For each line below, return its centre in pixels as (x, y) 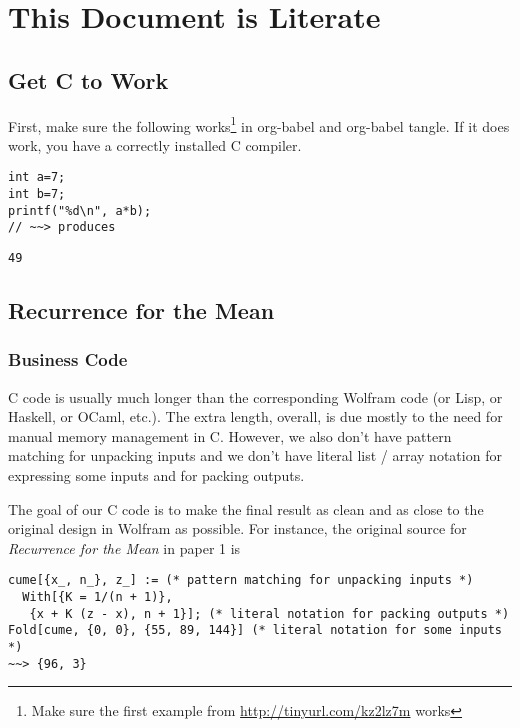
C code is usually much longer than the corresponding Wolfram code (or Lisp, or (255, 396)
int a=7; (37, 177)
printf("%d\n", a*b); (80, 210)
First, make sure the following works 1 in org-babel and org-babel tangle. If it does (259, 124)
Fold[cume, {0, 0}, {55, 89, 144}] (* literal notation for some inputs (255, 630)
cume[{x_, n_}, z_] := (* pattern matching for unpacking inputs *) (241, 580)
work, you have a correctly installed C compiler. (155, 144)
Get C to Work (88, 79)
